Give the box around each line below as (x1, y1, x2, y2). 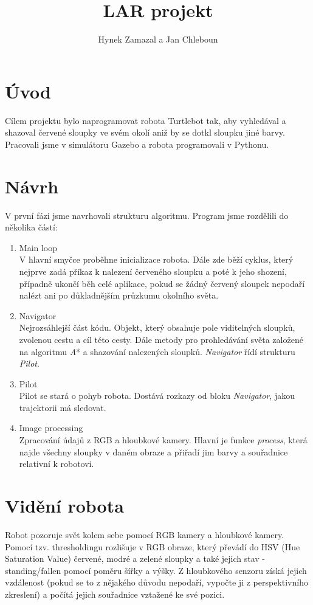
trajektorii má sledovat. (19, 401, 106, 413)
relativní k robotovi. (19, 457, 94, 470)
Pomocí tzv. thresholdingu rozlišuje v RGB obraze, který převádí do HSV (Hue (5, 540, 300, 553)
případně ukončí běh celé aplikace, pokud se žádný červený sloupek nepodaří (19, 277, 305, 289)
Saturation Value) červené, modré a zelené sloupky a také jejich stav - (5, 552, 266, 565)
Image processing (19, 421, 83, 434)
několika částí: (5, 221, 58, 233)
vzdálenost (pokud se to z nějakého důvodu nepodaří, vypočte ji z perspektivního (5, 576, 308, 589)
